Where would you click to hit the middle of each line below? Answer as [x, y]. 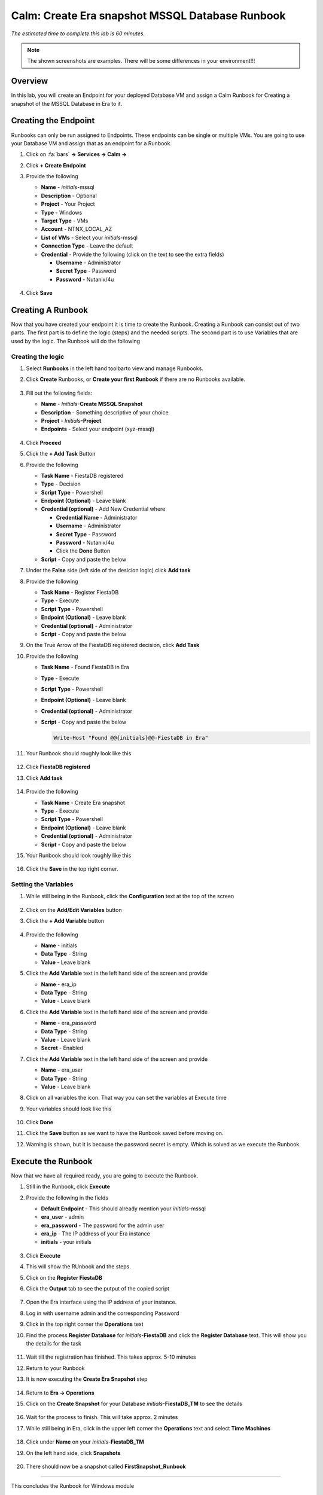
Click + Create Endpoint [56, 165]
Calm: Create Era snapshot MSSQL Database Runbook [148, 16]
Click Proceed [44, 443]
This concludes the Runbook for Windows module [73, 1486]
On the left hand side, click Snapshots [73, 1453]
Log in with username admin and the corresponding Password [103, 1313]
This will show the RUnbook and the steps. [79, 1267]
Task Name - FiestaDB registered [82, 475]
